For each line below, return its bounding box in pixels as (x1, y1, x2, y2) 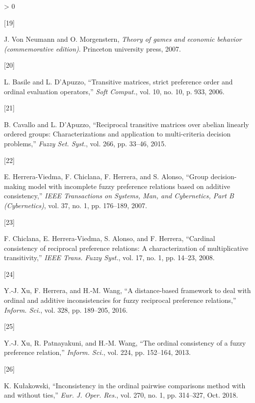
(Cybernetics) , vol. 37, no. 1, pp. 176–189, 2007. (4, 200, 147, 210)
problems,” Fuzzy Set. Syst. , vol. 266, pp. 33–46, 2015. (4, 138, 167, 148)
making (4, 181, 26, 191)
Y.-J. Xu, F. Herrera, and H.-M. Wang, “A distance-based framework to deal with (4, 285, 251, 296)
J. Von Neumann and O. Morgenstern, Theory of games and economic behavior (4, 34, 242, 44)
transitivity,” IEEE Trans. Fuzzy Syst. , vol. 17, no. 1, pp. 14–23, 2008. (4, 252, 215, 263)
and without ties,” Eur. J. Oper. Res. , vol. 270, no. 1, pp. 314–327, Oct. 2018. (4, 390, 238, 400)
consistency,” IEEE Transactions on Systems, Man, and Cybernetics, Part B (4, 190, 234, 201)
